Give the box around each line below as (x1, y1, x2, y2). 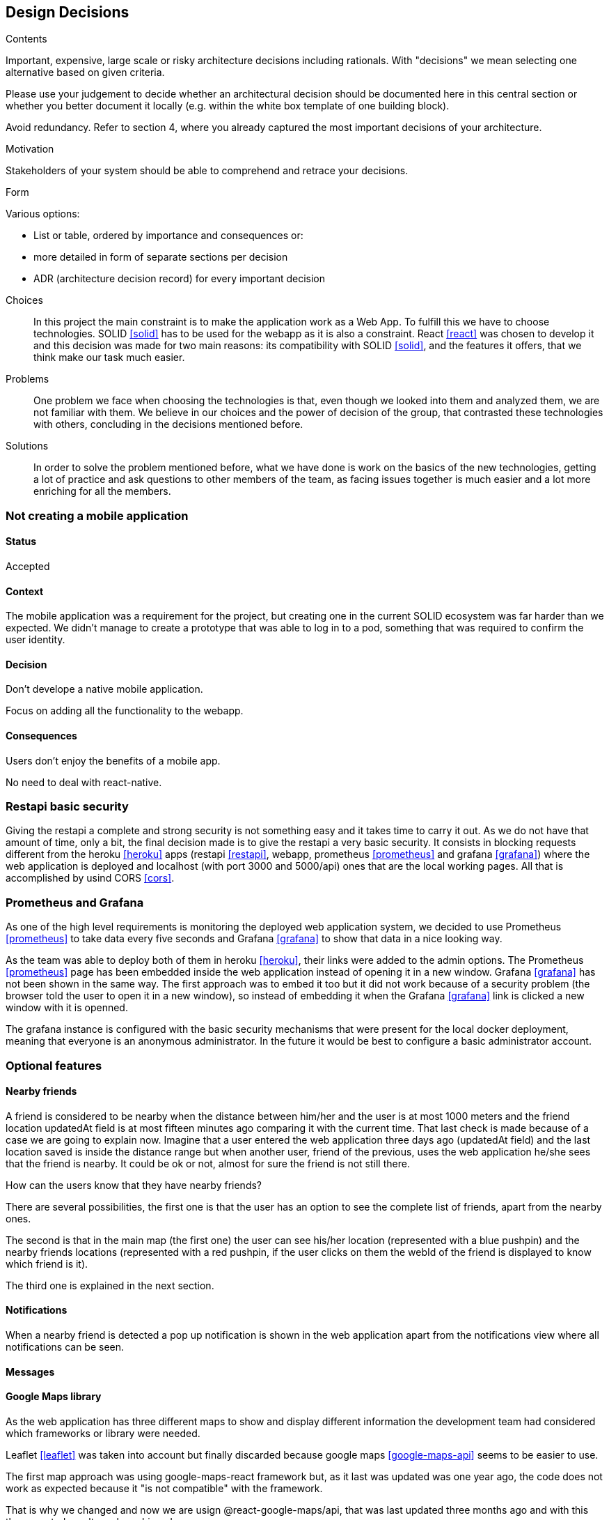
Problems (6, 373, 49, 385)
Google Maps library (6, 1390, 102, 1403)
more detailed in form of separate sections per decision (33, 251, 288, 263)
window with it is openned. (6, 1001, 128, 1014)
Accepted (6, 560, 50, 573)
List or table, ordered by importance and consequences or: (33, 229, 303, 242)
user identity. (6, 634, 65, 646)
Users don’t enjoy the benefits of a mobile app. (6, 754, 221, 767)
